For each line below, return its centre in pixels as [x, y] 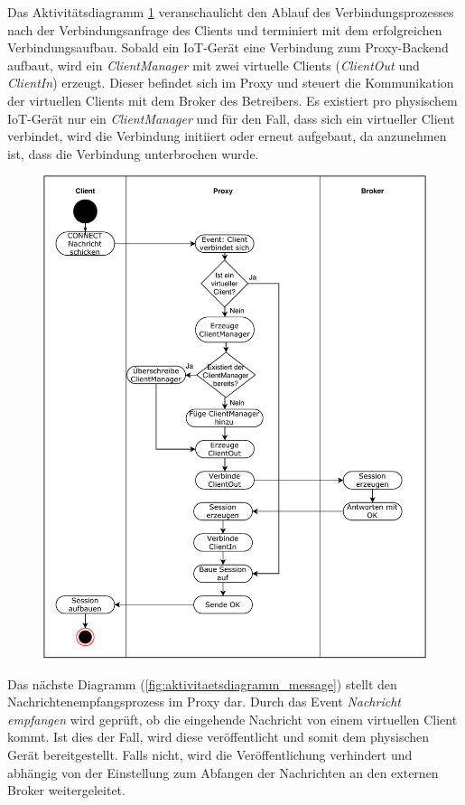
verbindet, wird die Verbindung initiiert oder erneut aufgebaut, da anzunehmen [227, 136]
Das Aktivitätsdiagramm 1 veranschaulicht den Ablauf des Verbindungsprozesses [231, 12]
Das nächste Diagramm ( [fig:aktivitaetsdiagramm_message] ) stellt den [202, 683]
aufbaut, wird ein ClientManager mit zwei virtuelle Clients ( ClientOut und [214, 65]
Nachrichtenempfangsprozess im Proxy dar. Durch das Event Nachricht [204, 702]
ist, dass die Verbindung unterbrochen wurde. [133, 153]
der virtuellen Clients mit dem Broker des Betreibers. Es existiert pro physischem [232, 100]
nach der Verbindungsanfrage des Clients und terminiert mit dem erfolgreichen [225, 29]
